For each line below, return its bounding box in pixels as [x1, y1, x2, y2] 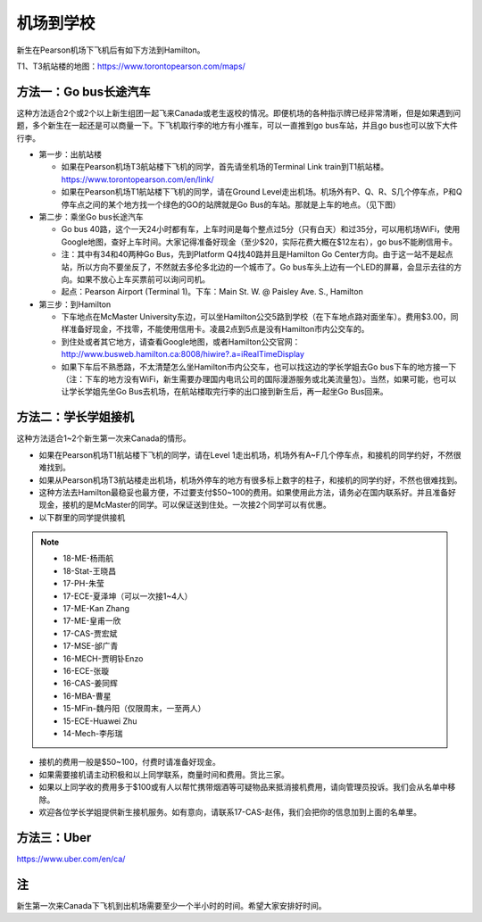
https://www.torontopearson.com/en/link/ [61, 174, 214, 185]
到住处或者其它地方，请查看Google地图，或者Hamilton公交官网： [61, 336, 301, 347]
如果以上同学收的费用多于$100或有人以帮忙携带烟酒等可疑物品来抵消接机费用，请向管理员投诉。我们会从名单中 [38, 782, 448, 793]
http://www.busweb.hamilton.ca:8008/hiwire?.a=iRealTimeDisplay [61, 349, 305, 360]
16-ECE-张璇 [62, 665, 110, 676]
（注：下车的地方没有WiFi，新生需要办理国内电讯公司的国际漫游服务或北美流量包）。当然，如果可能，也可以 [61, 374, 457, 385]
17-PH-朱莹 [62, 578, 104, 589]
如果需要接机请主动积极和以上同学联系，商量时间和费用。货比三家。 [38, 768, 289, 780]
